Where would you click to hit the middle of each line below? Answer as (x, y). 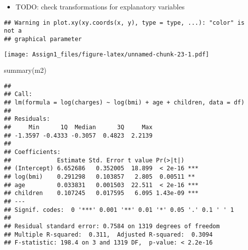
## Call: (18, 94)
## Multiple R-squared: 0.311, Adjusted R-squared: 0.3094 (108, 234)
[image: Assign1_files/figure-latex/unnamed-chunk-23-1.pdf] (107, 54)
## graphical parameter (43, 39)
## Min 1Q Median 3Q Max (78, 127)
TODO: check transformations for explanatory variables (100, 6)
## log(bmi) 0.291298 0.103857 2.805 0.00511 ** (100, 177)
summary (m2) (25, 70)
